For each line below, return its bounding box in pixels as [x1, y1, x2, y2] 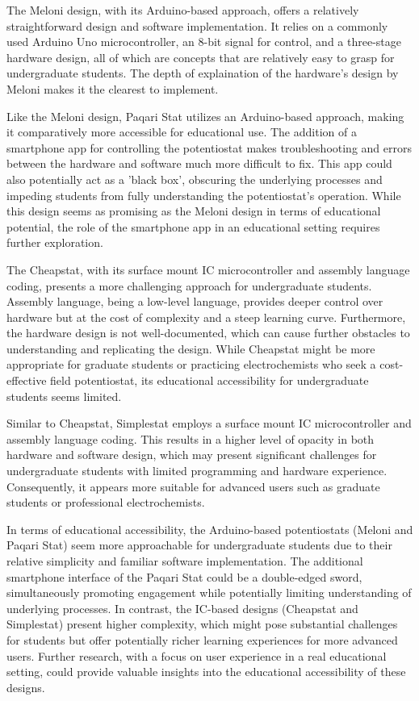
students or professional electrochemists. [6, 494, 205, 511]
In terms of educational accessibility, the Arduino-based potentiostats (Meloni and [6, 520, 413, 537]
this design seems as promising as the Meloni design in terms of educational [6, 202, 381, 219]
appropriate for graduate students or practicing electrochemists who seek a [6, 356, 376, 373]
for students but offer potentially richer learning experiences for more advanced [6, 631, 398, 648]
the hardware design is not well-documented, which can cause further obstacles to [6, 324, 410, 341]
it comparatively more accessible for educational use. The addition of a [6, 123, 357, 140]
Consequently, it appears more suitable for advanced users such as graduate [6, 478, 380, 494]
